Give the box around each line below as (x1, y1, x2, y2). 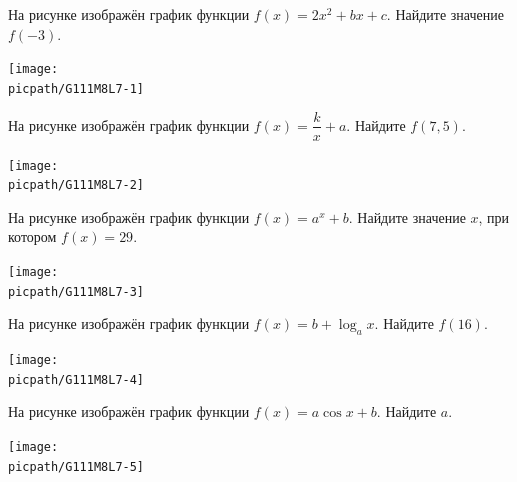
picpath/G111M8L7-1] (8, 81, 145, 96)
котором (8, 226, 57, 247)
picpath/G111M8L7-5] (8, 459, 145, 474)
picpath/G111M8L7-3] (8, 284, 145, 299)
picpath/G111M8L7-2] (8, 178, 145, 193)
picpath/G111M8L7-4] (8, 372, 145, 387)
